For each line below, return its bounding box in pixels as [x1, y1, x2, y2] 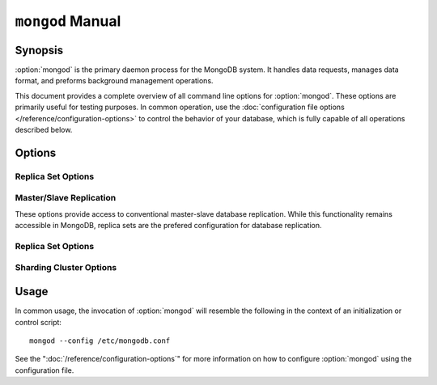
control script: [15, 317, 62, 327]
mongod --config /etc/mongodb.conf [29, 336, 171, 345]
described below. [15, 125, 73, 135]
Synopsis [15, 43, 64, 57]
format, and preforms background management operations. [15, 76, 214, 86]
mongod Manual [15, 12, 121, 30]
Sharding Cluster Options [15, 262, 117, 273]
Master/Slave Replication [15, 192, 117, 204]
